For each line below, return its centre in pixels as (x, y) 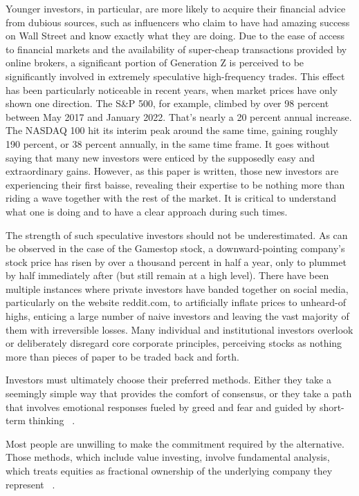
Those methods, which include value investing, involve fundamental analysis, (168, 457)
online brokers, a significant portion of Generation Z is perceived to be (155, 63)
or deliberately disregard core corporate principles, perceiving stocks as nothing (174, 343)
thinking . (52, 420)
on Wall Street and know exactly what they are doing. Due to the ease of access (175, 36)
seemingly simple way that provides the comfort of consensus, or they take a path (179, 393)
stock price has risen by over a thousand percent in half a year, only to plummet (176, 261)
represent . (30, 484)
